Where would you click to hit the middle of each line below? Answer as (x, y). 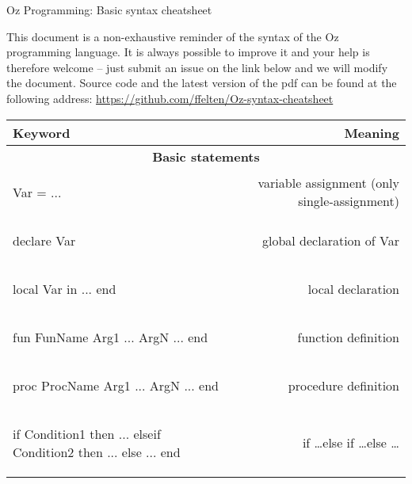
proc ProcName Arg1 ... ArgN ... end (116, 385)
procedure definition (343, 385)
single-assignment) (349, 201)
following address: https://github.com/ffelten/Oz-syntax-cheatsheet (170, 98)
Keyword (42, 132)
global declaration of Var (330, 240)
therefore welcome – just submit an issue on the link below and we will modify (197, 67)
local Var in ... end (65, 288)
